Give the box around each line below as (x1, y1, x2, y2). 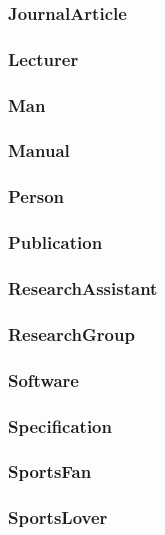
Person (8, 184, 64, 209)
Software (8, 367, 79, 392)
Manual (8, 138, 70, 163)
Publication (8, 230, 103, 255)
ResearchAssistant (8, 275, 158, 300)
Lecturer (8, 46, 79, 71)
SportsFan (8, 459, 92, 484)
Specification (8, 413, 112, 438)
